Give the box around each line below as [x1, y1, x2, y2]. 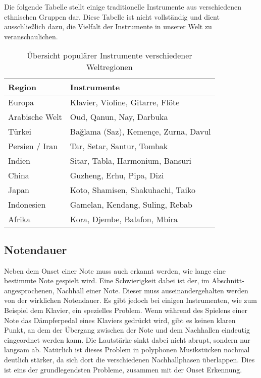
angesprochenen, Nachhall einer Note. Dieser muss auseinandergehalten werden [4, 285, 248, 295]
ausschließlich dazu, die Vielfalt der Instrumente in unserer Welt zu [4, 21, 212, 32]
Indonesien [8, 199, 46, 211]
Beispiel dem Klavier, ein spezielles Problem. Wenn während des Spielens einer [4, 304, 247, 315]
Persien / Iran [8, 140, 58, 152]
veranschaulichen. [4, 31, 58, 41]
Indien [8, 155, 31, 167]
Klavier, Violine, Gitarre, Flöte [70, 96, 180, 108]
